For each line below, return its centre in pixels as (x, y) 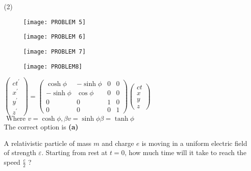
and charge (118, 143)
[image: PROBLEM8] (53, 66)
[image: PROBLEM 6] (55, 37)
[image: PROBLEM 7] (55, 51)
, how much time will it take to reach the (186, 152)
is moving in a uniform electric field (194, 143)
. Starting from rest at (74, 152)
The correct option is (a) (41, 127)
